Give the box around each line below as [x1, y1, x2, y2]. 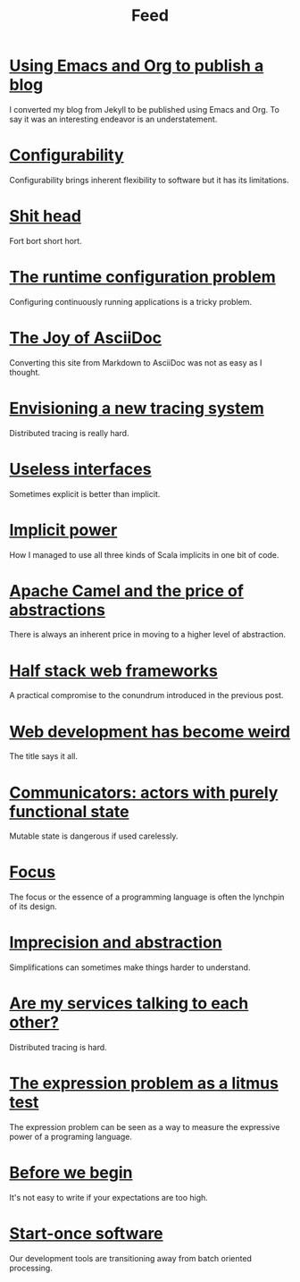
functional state [9, 801, 129, 822]
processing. [9, 1262, 54, 1273]
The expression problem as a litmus [9, 1074, 279, 1093]
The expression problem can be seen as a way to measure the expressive [9, 1122, 280, 1132]
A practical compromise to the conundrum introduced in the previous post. [9, 690, 284, 701]
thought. [9, 367, 41, 377]
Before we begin [9, 1163, 133, 1183]
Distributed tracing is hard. [9, 1042, 107, 1053]
